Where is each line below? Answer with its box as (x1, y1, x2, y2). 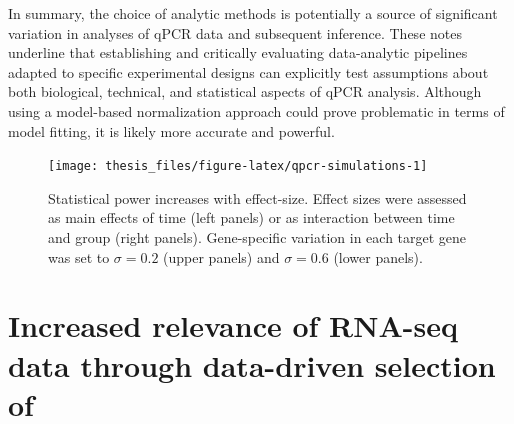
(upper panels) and (163, 246, 280, 267)
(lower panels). (333, 246, 423, 267)
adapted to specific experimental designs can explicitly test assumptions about (8, 61, 489, 82)
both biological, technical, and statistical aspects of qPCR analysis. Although (8, 81, 482, 102)
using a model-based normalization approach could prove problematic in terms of (8, 100, 505, 121)
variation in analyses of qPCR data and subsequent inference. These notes (8, 22, 462, 43)
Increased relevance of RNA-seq (8, 305, 458, 346)
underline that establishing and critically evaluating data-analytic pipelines (8, 42, 468, 63)
